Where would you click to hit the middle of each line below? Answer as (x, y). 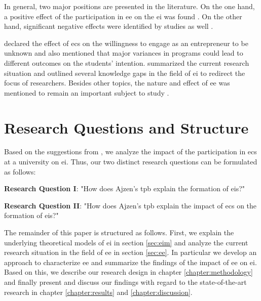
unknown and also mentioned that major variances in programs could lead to (124, 53)
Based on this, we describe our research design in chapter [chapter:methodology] (128, 272)
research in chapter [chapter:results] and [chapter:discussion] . (98, 292)
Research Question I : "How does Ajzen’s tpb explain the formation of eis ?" (125, 188)
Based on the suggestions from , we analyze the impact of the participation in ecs (130, 152)
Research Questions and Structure (126, 127)
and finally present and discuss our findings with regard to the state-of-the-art (125, 282)
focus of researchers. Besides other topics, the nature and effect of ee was (117, 83)
